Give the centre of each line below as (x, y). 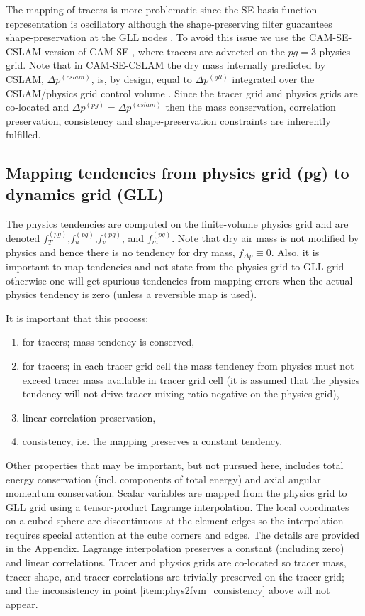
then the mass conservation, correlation (251, 107)
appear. (22, 604)
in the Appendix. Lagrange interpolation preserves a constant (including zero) (175, 548)
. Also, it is (295, 252)
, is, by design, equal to (141, 78)
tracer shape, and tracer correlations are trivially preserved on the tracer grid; (175, 576)
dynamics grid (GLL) (85, 193)
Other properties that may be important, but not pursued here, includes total (175, 464)
